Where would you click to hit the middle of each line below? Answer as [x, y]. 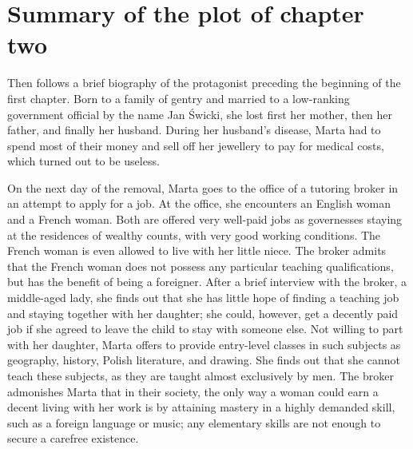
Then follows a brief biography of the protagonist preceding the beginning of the [204, 83]
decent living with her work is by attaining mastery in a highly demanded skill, [201, 407]
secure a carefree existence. [73, 438]
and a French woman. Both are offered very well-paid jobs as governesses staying [205, 219]
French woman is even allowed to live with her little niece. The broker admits [197, 250]
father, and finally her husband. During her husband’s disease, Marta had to [194, 130]
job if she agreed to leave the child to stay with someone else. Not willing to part [205, 329]
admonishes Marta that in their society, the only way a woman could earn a [193, 391]
